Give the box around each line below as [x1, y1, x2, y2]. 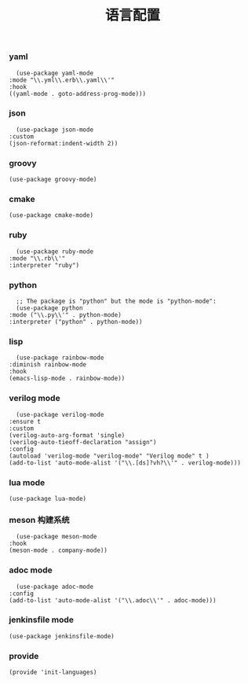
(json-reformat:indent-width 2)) [9, 139, 119, 147]
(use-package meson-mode [16, 533, 97, 541]
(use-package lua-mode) [9, 495, 87, 502]
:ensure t [9, 417, 42, 425]
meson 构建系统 [9, 514, 70, 525]
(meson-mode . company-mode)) [9, 546, 108, 554]
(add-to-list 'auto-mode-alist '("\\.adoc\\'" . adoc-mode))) [9, 596, 217, 605]
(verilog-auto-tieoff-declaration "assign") [9, 438, 157, 446]
